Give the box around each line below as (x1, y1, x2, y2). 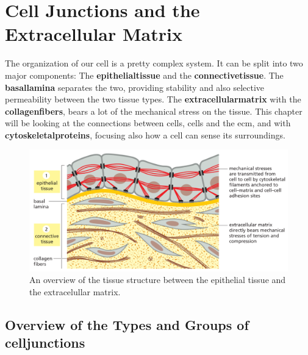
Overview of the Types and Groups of (5, 315, 249, 334)
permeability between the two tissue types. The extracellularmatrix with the (5, 93, 301, 106)
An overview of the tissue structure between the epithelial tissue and (29, 273, 286, 286)
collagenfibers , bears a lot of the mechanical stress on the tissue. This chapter (5, 104, 303, 117)
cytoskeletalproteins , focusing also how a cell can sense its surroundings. (5, 128, 285, 141)
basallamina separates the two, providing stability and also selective (5, 81, 265, 93)
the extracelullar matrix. (29, 285, 121, 298)
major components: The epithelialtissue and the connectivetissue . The (5, 68, 284, 81)
